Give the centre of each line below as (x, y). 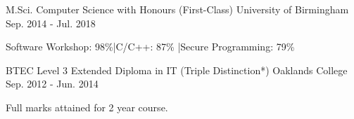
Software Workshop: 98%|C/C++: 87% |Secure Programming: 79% (150, 47)
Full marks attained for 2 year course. (87, 107)
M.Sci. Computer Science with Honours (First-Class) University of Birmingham (177, 9)
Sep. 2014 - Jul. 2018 (51, 23)
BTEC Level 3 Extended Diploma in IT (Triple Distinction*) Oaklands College (177, 70)
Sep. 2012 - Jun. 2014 (52, 84)
